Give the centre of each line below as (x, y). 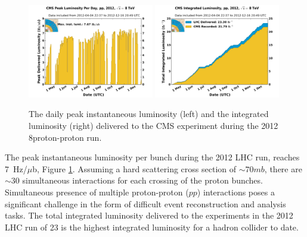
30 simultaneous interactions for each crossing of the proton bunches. (137, 180)
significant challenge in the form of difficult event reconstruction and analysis (145, 203)
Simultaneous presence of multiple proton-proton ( (97, 192)
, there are (283, 168)
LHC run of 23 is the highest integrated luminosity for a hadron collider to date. (152, 227)
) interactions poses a (236, 192)
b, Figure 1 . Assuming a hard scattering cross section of (134, 168)
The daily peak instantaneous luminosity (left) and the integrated (149, 114)
